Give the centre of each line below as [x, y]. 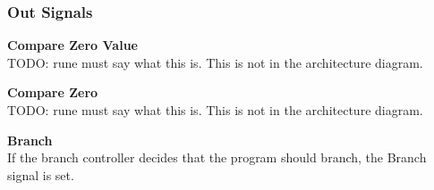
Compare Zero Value [72, 45]
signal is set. [41, 174]
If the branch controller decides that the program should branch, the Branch [217, 157]
